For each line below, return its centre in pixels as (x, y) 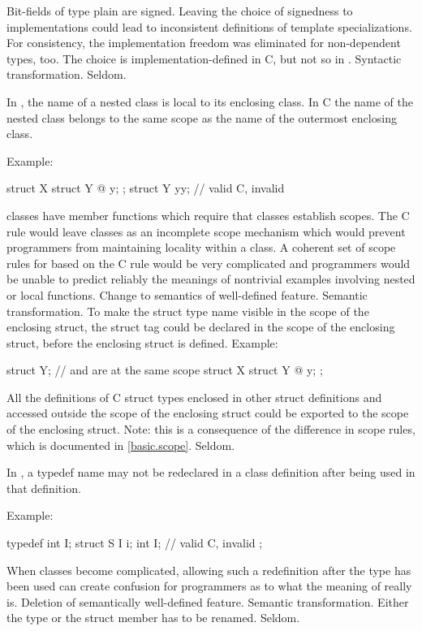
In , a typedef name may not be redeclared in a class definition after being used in (211, 472)
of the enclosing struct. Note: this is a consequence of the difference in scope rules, (211, 429)
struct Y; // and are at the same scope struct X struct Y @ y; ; (165, 370)
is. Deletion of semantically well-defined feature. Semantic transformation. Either (208, 601)
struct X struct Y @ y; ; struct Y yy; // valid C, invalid (146, 188)
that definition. (44, 488)
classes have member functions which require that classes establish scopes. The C (208, 215)
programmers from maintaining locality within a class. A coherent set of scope (201, 247)
